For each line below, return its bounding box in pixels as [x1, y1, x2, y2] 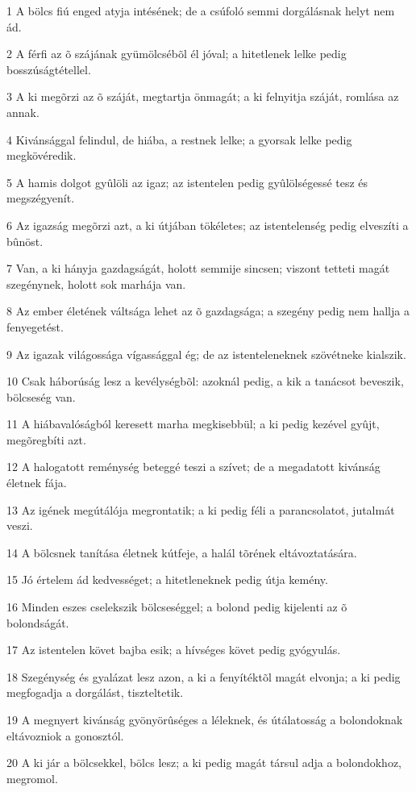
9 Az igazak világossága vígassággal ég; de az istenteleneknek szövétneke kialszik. [6, 345, 406, 362]
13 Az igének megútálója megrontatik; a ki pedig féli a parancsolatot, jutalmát [6, 501, 395, 518]
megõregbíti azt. [6, 431, 86, 448]
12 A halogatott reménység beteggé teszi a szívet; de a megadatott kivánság [6, 458, 381, 475]
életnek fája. [6, 474, 67, 491]
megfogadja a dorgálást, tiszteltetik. [6, 684, 184, 701]
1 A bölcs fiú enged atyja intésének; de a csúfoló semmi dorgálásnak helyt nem [6, 2, 395, 19]
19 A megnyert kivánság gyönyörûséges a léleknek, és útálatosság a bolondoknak [6, 711, 403, 727]
